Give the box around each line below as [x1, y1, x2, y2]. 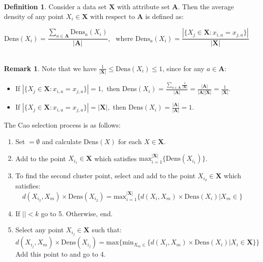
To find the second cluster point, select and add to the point [15, 170, 196, 181]
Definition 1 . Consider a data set [4, 1, 107, 11]
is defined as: [145, 11, 184, 21]
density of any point [4, 11, 64, 21]
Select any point [15, 225, 64, 235]
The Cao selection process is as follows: [4, 120, 121, 130]
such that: [92, 225, 122, 235]
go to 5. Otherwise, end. [41, 208, 113, 218]
